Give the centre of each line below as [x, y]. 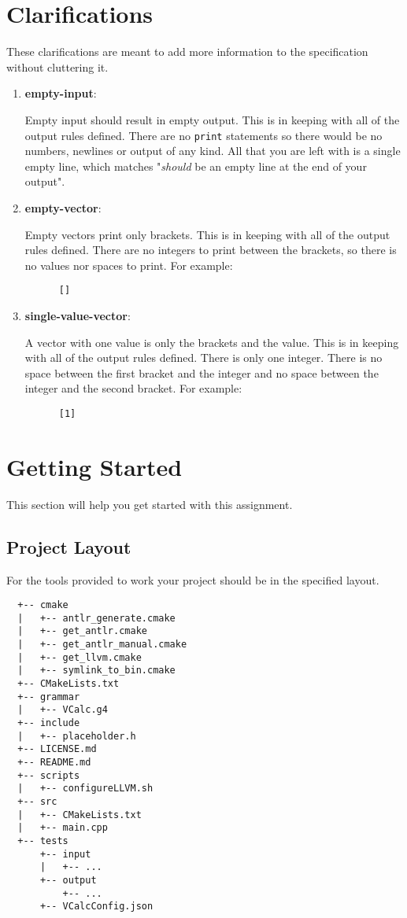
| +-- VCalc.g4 [63, 710]
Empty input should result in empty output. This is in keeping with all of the [212, 119]
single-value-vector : [78, 315]
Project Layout [69, 546]
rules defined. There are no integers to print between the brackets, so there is [211, 250]
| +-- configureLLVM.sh [85, 789]
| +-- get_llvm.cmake [80, 657]
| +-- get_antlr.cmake [82, 631]
